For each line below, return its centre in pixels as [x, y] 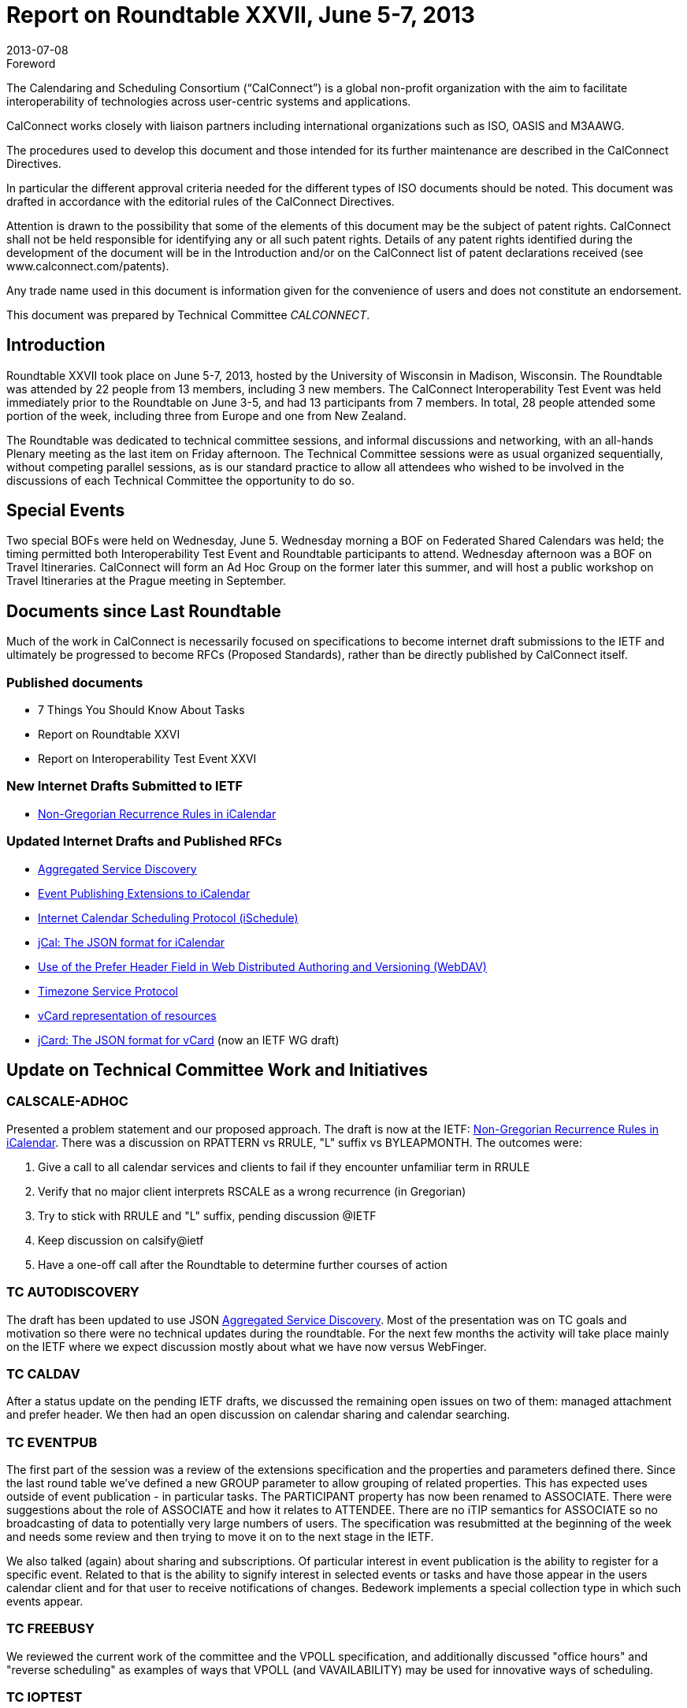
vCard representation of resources [127, 1015]
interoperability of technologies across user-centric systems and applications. [209, 101]
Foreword [31, 63]
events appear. [45, 1601]
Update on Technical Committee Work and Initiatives [217, 1070]
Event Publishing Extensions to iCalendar [144, 893]
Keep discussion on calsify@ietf [121, 1240]
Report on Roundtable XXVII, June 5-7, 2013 [241, 15]
